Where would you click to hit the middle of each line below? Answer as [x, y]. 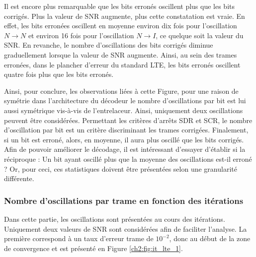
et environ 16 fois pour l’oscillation [81, 35]
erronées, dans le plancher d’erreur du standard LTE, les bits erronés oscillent [122, 64]
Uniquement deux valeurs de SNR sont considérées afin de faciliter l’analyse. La [126, 228]
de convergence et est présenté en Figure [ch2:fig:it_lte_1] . [93, 248]
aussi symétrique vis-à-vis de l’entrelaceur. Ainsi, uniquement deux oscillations [124, 110]
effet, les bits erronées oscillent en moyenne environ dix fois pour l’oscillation [121, 26]
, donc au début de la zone [210, 238]
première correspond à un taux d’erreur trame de [79, 238]
